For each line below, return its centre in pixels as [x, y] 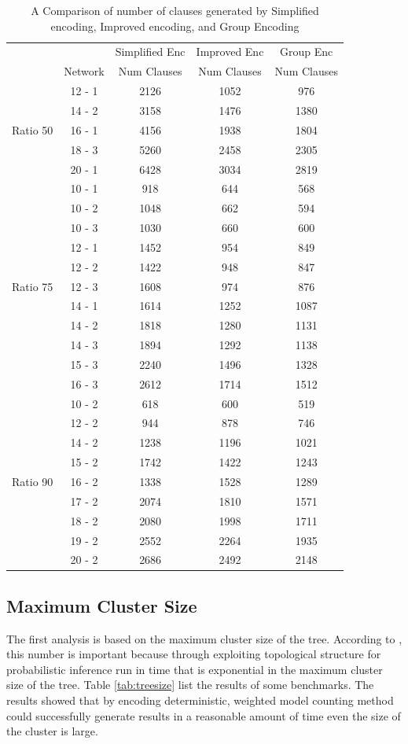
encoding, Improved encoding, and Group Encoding [175, 26]
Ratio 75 [33, 286]
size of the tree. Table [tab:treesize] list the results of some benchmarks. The [190, 685]
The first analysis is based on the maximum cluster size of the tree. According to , [204, 638]
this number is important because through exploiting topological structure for [194, 654]
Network [84, 71]
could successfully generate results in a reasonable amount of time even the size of [204, 715]
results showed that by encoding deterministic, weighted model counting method [200, 700]
